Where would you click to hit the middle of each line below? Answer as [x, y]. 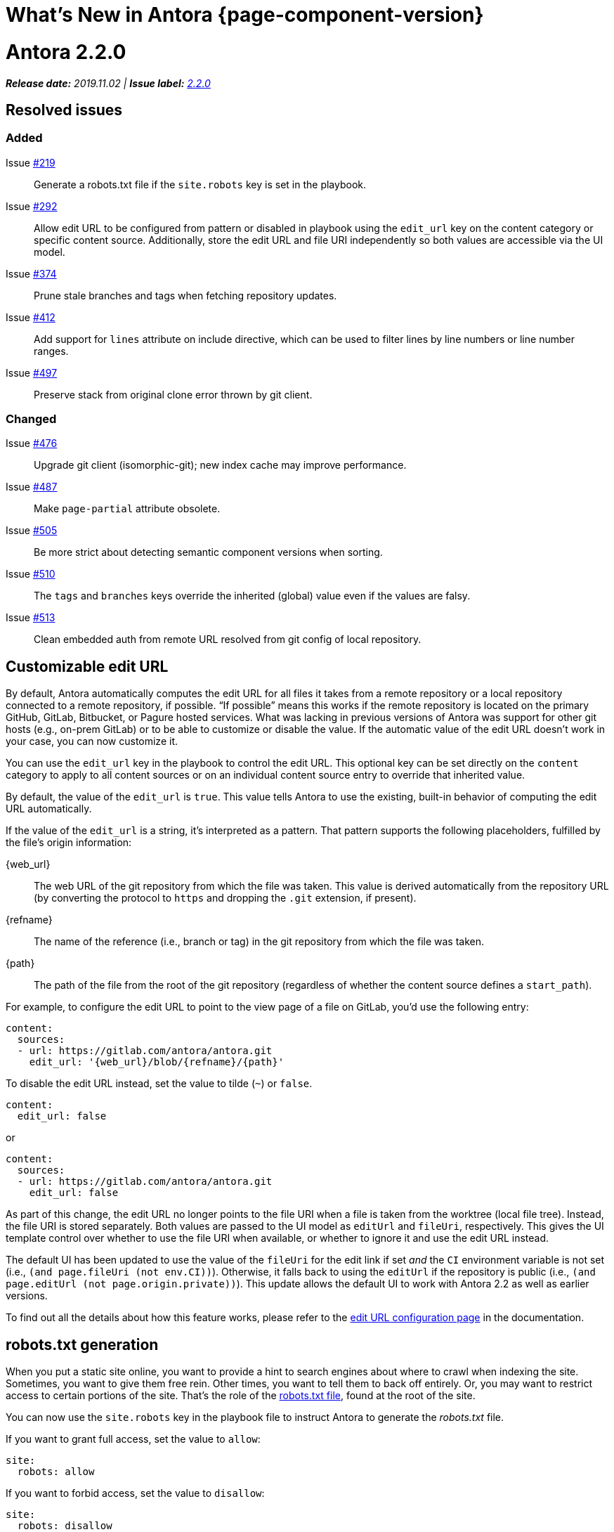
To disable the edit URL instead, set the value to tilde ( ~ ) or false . [159, 1084]
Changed [31, 419]
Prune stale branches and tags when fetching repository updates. [185, 295]
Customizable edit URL [87, 666]
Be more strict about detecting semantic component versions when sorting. [208, 552]
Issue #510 [31, 574]
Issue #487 [32, 487]
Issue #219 [31, 162]
